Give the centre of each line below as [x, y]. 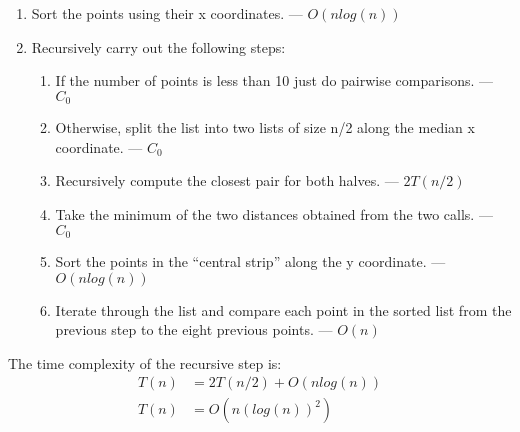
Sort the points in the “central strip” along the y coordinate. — [250, 261]
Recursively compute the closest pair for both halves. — [227, 180]
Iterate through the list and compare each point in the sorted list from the [283, 309]
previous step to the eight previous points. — [194, 329]
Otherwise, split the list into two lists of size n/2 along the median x [265, 127]
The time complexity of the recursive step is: [145, 362]
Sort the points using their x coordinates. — [167, 13]
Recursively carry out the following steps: [158, 46]
